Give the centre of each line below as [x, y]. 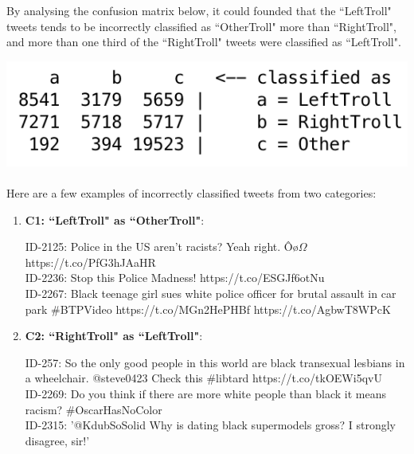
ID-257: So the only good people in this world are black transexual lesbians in [215, 362]
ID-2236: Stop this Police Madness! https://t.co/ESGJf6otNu [175, 278]
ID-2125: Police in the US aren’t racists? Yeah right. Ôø [162, 247]
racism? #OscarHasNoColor [94, 409]
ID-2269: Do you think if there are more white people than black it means [206, 393]
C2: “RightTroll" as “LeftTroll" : [114, 336]
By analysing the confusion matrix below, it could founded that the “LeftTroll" [199, 10]
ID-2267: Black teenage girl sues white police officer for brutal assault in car [211, 293]
